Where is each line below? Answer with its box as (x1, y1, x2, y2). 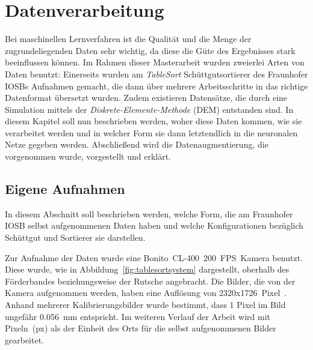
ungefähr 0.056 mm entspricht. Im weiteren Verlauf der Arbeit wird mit (5, 310, 270, 322)
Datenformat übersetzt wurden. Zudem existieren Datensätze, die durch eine (5, 91, 288, 104)
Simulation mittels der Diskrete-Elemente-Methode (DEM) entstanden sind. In (5, 103, 294, 115)
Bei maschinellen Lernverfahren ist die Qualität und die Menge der (5, 32, 252, 45)
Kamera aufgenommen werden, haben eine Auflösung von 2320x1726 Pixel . (5, 286, 287, 299)
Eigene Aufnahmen (5, 180, 125, 198)
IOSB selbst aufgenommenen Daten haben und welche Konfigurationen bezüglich (5, 219, 304, 232)
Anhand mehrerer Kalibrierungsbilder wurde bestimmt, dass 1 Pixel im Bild (5, 298, 286, 311)
